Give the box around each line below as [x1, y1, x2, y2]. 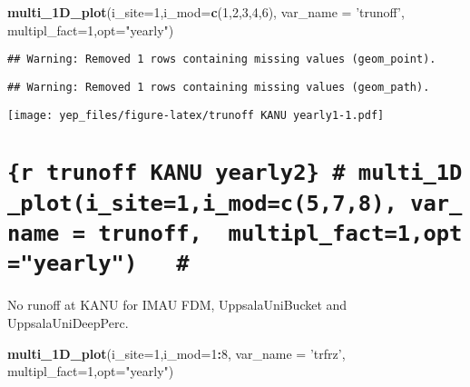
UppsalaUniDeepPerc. [7, 313, 129, 332]
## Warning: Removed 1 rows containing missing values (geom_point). [7, 53, 436, 66]
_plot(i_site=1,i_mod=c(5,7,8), [7, 190, 397, 216]
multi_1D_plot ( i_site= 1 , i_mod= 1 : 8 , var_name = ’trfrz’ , [7, 343, 346, 362]
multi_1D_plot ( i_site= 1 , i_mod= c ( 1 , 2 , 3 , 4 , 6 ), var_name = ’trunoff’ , [7, 3, 405, 21]
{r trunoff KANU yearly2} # [7, 160, 346, 186]
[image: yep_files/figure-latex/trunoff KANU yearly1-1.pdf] [7, 108, 385, 122]
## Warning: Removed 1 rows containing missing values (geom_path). [7, 80, 430, 94]
